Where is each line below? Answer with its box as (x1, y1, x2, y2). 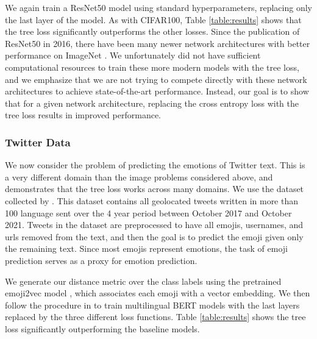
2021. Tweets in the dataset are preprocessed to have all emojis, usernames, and (5, 218, 304, 231)
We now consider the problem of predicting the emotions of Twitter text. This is (5, 159, 305, 171)
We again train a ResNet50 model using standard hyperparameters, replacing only (5, 1, 312, 13)
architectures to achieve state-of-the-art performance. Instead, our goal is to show (5, 85, 309, 98)
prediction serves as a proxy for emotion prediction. (5, 254, 198, 266)
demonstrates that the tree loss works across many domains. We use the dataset (5, 182, 304, 195)
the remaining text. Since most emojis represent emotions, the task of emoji (5, 242, 288, 255)
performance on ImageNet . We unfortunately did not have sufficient (5, 49, 261, 62)
